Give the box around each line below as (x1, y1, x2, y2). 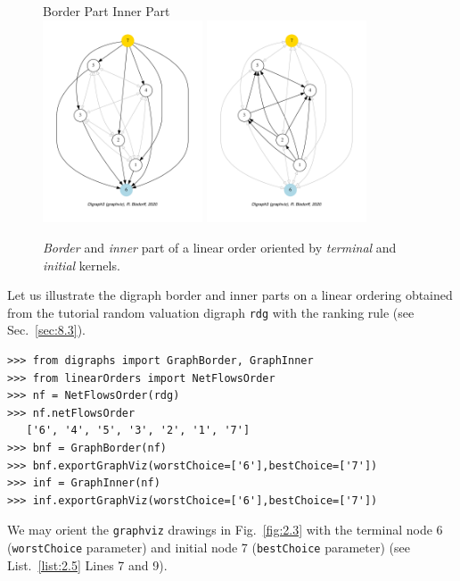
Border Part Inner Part (43, 2, 170, 20)
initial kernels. (43, 255, 120, 274)
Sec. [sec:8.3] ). (7, 320, 86, 339)
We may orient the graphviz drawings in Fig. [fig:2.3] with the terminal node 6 (7, 520, 443, 539)
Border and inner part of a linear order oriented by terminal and (43, 237, 397, 256)
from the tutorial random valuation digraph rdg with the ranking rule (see (7, 303, 415, 321)
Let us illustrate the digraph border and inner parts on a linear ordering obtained (7, 286, 453, 304)
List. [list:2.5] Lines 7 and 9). (7, 555, 168, 574)
